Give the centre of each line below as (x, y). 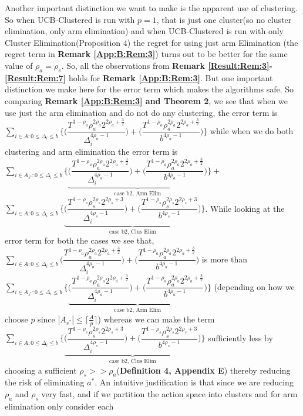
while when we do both (252, 130)
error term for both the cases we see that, (80, 240)
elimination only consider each (59, 406)
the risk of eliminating (45, 382)
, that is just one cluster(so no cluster (224, 19)
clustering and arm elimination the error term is (91, 152)
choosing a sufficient (41, 370)
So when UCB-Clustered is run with (70, 19)
